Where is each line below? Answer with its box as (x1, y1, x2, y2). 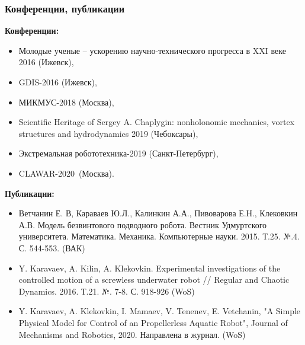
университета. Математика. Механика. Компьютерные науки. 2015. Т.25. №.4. (18, 230, 300, 242)
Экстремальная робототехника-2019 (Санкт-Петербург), (18, 147, 219, 159)
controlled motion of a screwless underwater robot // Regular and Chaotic (18, 273, 290, 286)
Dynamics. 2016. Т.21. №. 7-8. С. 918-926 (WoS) (18, 285, 195, 297)
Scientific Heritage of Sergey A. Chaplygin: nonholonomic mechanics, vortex (18, 116, 295, 128)
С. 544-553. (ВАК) (18, 241, 85, 254)
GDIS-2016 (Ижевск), (18, 76, 97, 88)
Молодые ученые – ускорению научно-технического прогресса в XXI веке (18, 44, 286, 56)
